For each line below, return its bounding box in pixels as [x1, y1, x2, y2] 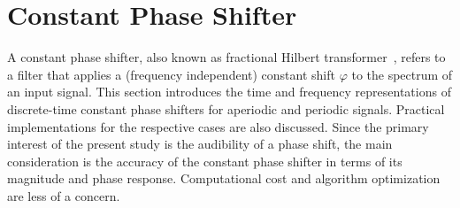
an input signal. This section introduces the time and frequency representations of [7, 82, 451, 101]
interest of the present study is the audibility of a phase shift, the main [7, 135, 393, 153]
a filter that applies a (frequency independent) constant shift [7, 65, 335, 83]
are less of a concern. [7, 186, 120, 204]
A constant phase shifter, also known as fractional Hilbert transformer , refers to [7, 48, 446, 66]
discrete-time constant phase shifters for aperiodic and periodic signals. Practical [7, 99, 445, 118]
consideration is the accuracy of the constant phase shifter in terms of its [7, 151, 402, 170]
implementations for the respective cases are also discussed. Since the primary [7, 117, 429, 135]
